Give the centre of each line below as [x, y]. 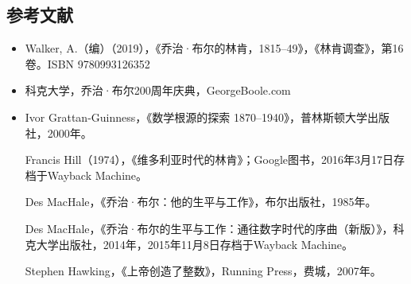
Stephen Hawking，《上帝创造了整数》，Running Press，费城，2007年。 [203, 271]
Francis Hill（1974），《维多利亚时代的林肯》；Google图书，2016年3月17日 [209, 160]
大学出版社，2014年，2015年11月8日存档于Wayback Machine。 [195, 244]
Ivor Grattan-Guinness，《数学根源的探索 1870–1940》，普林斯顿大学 [196, 117]
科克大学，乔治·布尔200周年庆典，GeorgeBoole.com [158, 90]
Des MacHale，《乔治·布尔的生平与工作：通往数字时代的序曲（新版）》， [209, 228]
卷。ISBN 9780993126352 [87, 63]
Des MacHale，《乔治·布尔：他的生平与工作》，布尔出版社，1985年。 [201, 202]
